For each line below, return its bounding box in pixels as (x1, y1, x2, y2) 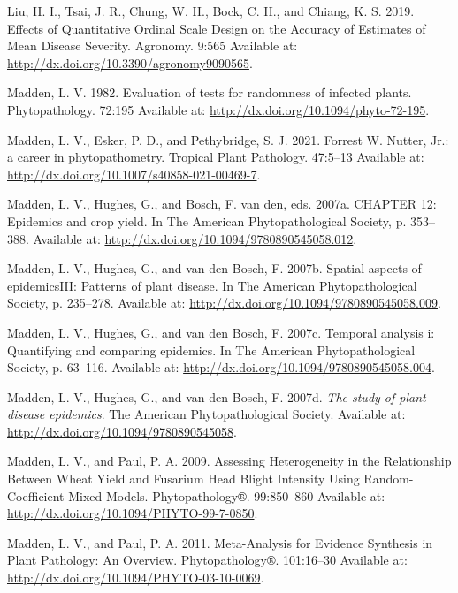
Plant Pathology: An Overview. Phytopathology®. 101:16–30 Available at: (7, 551, 408, 569)
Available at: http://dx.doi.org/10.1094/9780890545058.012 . (33, 229, 357, 247)
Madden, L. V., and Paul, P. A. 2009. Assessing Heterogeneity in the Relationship (7, 452, 452, 470)
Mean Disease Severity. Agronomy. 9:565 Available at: (7, 36, 298, 55)
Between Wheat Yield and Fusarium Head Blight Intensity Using (7, 469, 360, 488)
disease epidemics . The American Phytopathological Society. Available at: (7, 405, 406, 423)
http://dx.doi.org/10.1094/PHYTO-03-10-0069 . (7, 568, 264, 587)
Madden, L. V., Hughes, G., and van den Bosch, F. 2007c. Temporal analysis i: (7, 323, 435, 341)
